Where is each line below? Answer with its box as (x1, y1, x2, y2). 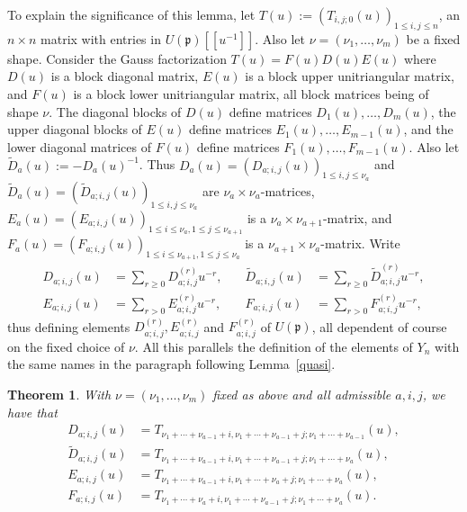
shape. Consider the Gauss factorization (7, 49, 227, 67)
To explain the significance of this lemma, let (7, 5, 256, 23)
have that (7, 402, 58, 421)
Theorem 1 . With (7, 384, 112, 403)
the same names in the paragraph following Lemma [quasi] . (7, 355, 336, 373)
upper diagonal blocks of (7, 120, 142, 139)
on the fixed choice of (7, 337, 125, 355)
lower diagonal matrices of (7, 137, 151, 156)
